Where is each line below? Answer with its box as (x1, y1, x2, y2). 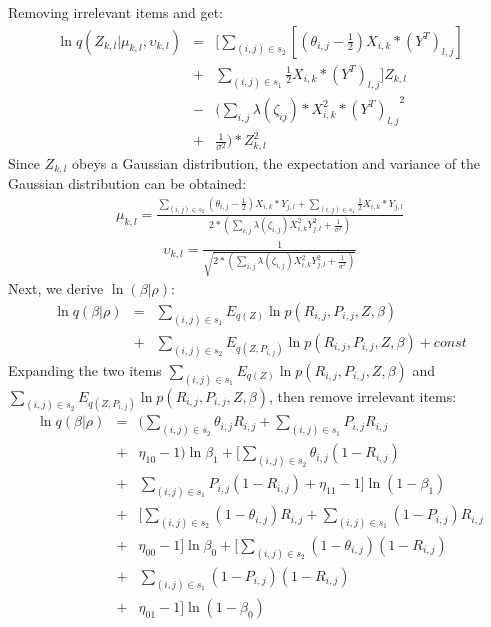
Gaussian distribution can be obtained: (8, 173, 247, 194)
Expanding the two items (8, 359, 162, 380)
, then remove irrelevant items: (268, 385, 457, 406)
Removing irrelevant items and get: (8, 2, 223, 22)
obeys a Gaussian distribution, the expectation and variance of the (71, 152, 481, 173)
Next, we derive (8, 278, 104, 299)
